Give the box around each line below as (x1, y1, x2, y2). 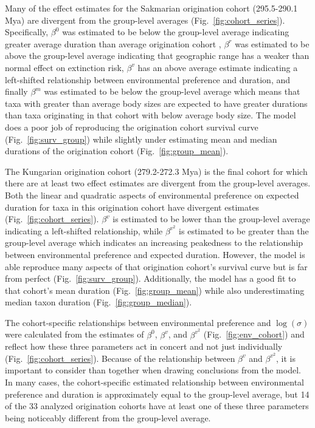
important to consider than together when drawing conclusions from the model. (5, 364, 301, 376)
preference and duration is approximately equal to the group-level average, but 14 (5, 387, 310, 400)
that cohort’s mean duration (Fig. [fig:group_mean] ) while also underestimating (5, 284, 305, 296)
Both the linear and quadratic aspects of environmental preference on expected (5, 188, 299, 201)
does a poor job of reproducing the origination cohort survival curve (5, 120, 258, 133)
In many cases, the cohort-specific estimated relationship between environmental (5, 375, 305, 388)
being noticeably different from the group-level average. (5, 411, 211, 424)
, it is (276, 352, 296, 364)
